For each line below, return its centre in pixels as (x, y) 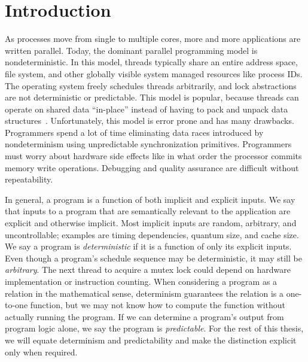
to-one (16, 305)
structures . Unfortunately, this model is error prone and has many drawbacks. (150, 121)
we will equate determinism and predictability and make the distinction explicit (151, 340)
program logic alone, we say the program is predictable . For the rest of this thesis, (154, 328)
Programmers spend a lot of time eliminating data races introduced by (134, 132)
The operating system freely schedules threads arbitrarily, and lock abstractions (151, 85)
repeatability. (29, 179)
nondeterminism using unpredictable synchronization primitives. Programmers (148, 144)
